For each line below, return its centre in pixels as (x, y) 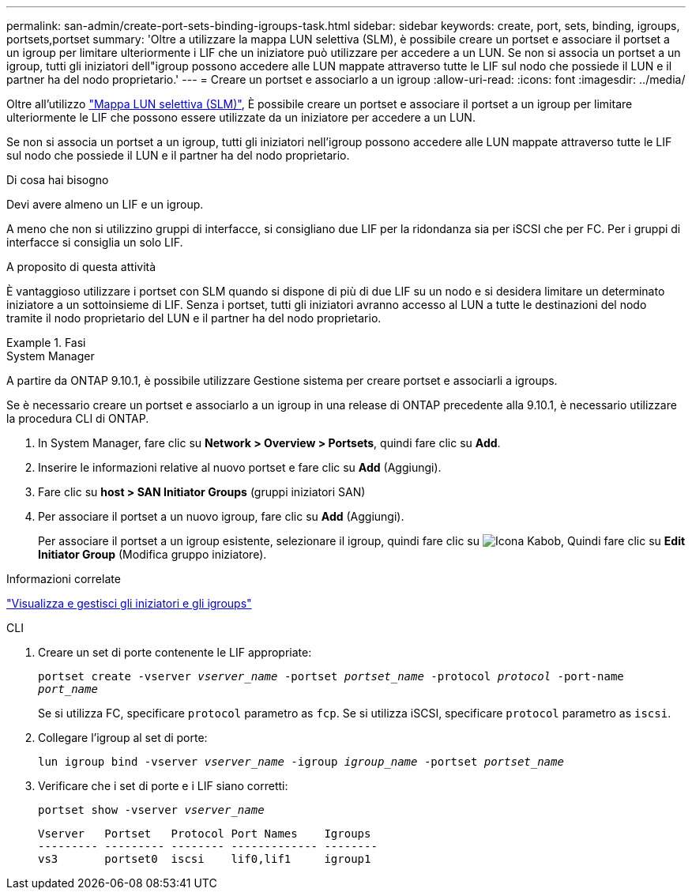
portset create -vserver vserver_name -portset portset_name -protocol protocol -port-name (331, 676)
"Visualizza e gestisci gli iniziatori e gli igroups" (129, 603)
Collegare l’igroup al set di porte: (123, 738)
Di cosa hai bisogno (58, 180)
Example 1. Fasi (46, 343)
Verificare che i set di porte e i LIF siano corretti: (163, 786)
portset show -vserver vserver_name (151, 810)
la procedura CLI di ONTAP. (78, 418)
